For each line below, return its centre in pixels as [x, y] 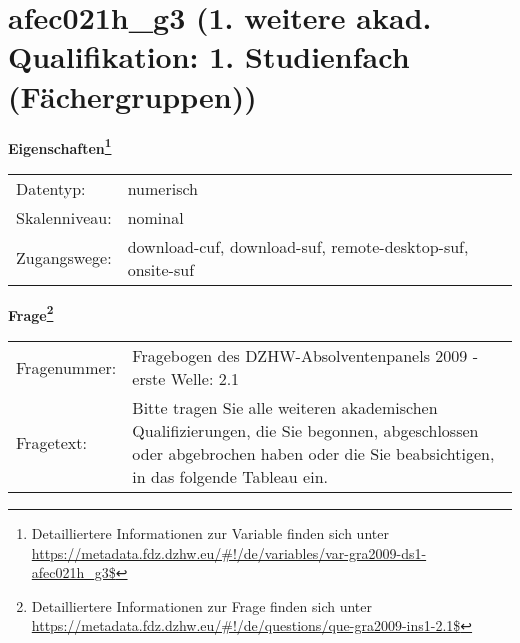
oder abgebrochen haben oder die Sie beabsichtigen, [313, 453]
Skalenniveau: [64, 217]
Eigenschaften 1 [60, 146]
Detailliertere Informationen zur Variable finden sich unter [210, 533]
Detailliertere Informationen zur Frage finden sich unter [202, 605]
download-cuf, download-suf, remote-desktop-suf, [298, 246]
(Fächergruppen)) [132, 95]
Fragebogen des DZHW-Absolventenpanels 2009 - [305, 355]
